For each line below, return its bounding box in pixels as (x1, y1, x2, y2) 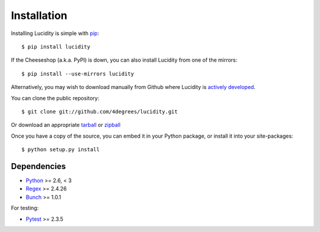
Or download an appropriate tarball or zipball (11, 122, 121, 129)
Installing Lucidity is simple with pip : (11, 30, 100, 37)
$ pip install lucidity (21, 43, 91, 50)
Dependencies (11, 161, 66, 171)
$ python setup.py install (21, 146, 100, 153)
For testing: (11, 205, 39, 212)
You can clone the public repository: (11, 94, 100, 101)
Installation (11, 9, 68, 22)
